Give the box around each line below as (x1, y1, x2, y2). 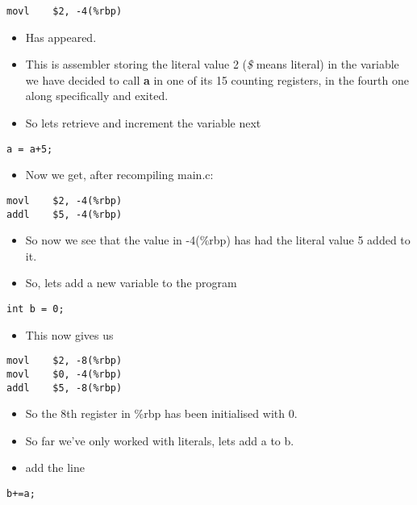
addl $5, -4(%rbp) (6, 208, 123, 220)
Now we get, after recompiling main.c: (25, 166, 214, 183)
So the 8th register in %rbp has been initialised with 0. (25, 405, 298, 422)
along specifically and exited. (25, 87, 169, 104)
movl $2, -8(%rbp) (6, 355, 123, 367)
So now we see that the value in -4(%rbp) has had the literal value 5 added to (25, 232, 411, 248)
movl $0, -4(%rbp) (6, 368, 123, 380)
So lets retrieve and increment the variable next (25, 115, 261, 131)
